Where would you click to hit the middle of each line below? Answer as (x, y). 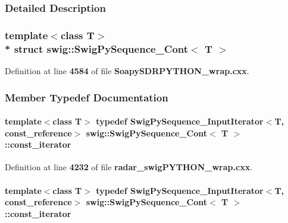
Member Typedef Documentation (87, 97)
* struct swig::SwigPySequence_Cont (97, 48)
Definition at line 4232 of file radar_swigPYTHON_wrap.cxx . (129, 167)
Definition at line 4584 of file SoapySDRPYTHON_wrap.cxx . (127, 70)
